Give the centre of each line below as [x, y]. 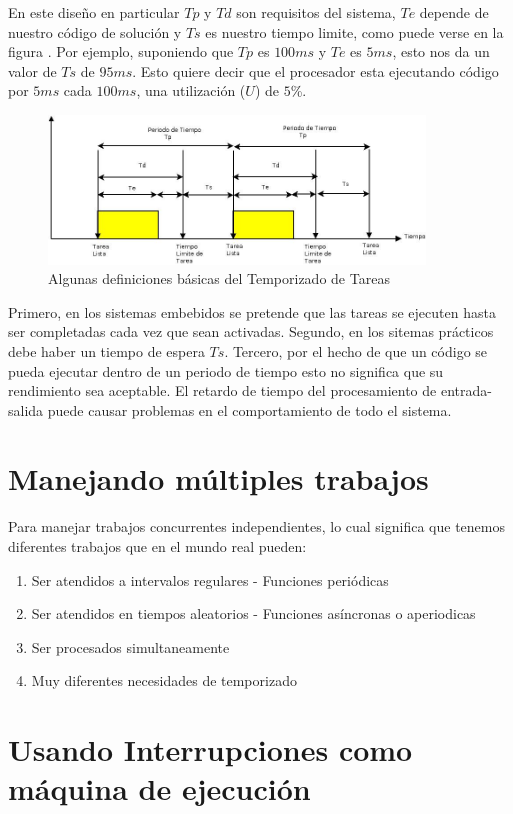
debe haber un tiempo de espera [106, 350]
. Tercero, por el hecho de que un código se [356, 350]
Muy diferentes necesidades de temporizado [164, 680]
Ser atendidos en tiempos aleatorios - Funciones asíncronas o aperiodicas [253, 613]
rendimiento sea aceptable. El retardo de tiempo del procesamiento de [222, 390]
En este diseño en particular [94, 12]
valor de [32, 70]
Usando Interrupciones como [210, 749]
